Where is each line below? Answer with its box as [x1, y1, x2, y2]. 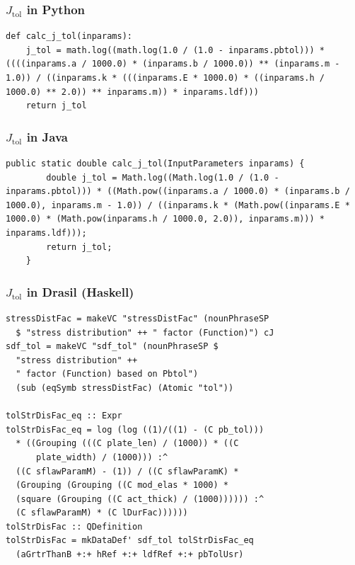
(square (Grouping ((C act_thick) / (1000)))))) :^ [16, 493, 264, 504]
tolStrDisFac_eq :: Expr [6, 411, 122, 421]
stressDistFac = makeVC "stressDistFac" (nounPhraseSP [6, 313, 269, 324]
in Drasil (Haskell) [26, 282, 134, 300]
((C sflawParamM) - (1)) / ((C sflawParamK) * [16, 466, 239, 476]
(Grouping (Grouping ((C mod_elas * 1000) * [16, 480, 228, 491]
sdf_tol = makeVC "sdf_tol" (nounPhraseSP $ [6, 341, 219, 352]
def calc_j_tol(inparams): [6, 31, 132, 42]
